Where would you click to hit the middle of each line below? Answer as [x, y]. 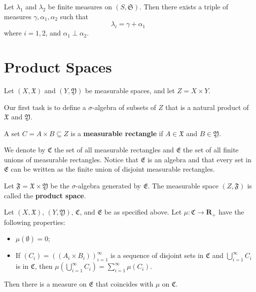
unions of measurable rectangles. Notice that [71, 159]
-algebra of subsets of [124, 107]
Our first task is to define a [45, 107]
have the [231, 212]
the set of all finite [211, 150]
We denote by [25, 150]
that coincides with [125, 284]
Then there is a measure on [45, 284]
